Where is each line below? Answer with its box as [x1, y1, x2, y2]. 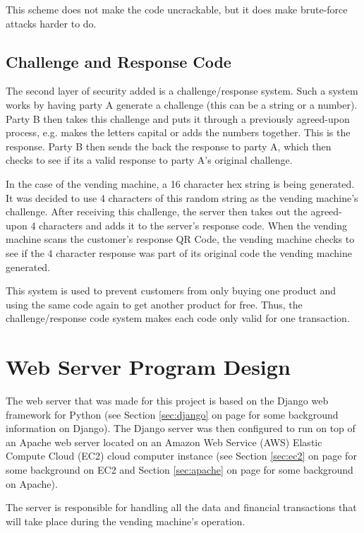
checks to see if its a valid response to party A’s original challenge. [6, 152, 293, 167]
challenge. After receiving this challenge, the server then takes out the [6, 204, 308, 219]
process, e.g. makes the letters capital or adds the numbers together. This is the [6, 125, 351, 140]
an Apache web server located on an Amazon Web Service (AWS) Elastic [6, 434, 322, 449]
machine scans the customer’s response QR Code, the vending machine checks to [6, 232, 355, 246]
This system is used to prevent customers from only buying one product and [6, 283, 336, 298]
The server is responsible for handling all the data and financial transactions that [6, 500, 357, 515]
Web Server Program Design [6, 352, 291, 381]
